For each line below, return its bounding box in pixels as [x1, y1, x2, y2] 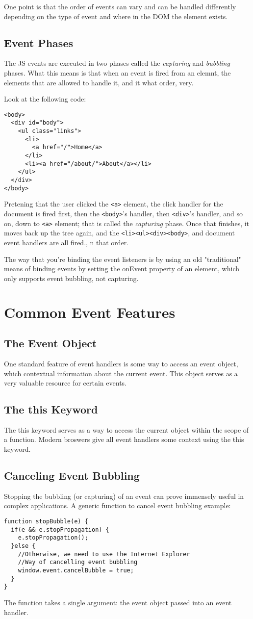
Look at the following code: [4, 94, 86, 104]
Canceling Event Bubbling [4, 468, 140, 483]
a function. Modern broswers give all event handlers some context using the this [4, 434, 244, 444]
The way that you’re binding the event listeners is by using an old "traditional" [4, 254, 241, 264]
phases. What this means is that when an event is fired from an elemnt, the [4, 67, 231, 77]
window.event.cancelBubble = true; [18, 567, 134, 574]
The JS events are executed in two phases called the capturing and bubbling [4, 58, 230, 68]
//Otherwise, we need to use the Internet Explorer [18, 550, 190, 558]
